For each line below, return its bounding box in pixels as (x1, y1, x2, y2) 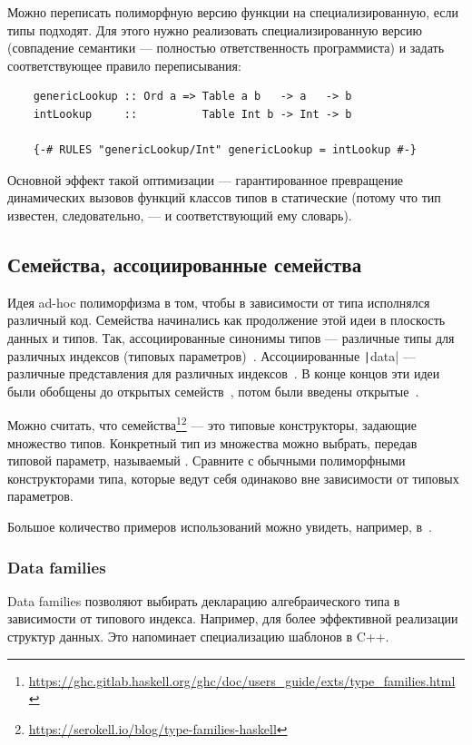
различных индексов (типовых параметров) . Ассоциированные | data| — (7, 346, 416, 365)
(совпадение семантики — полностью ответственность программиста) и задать (7, 38, 445, 57)
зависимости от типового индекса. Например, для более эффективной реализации (7, 609, 458, 628)
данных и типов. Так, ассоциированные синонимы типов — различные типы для (7, 328, 455, 347)
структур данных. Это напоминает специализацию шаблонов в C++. (7, 626, 389, 645)
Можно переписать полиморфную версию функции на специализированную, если (7, 3, 458, 21)
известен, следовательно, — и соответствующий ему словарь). (7, 205, 352, 224)
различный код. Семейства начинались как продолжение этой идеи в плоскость (7, 310, 446, 329)
